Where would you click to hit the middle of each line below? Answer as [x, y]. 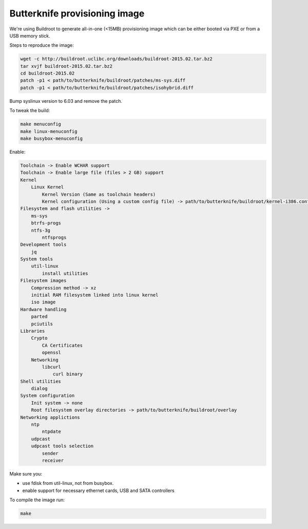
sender [50, 453]
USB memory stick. [30, 35]
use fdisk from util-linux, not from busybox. [68, 483]
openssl [52, 353]
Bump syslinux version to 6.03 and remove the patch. [66, 101]
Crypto [39, 338]
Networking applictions [50, 417]
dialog [39, 389]
